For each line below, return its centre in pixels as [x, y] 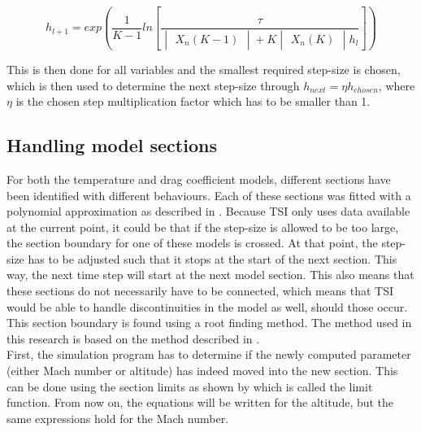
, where [397, 85]
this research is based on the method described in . [133, 338]
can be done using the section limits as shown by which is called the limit [190, 386]
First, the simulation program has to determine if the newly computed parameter [209, 354]
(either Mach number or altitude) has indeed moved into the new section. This [202, 371]
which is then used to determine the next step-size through [153, 85]
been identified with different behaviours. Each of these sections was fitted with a [209, 195]
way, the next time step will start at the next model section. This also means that [210, 275]
